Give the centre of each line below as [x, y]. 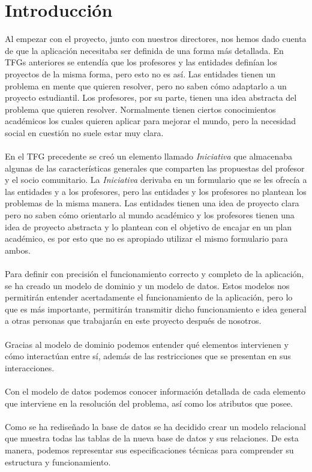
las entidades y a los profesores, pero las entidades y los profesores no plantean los [156, 191]
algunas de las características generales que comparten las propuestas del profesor [155, 168]
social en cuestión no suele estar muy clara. [84, 132]
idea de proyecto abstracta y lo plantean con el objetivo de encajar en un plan [148, 226]
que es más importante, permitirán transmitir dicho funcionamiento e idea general [156, 309]
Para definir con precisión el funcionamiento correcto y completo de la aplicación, [154, 273]
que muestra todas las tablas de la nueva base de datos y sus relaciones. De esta [152, 438]
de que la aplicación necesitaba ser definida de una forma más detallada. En [144, 50]
